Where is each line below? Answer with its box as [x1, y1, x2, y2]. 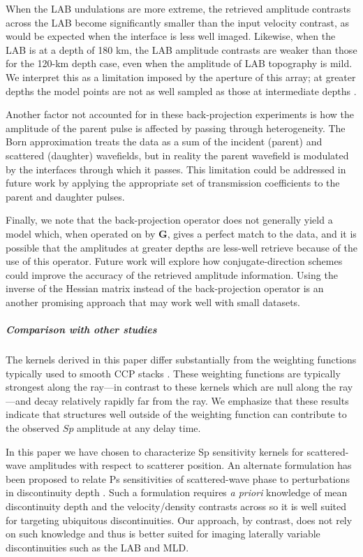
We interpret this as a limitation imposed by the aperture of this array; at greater [6, 69, 356, 84]
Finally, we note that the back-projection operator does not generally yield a [6, 212, 333, 227]
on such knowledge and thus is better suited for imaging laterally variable [6, 526, 320, 541]
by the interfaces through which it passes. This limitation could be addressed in [6, 161, 346, 176]
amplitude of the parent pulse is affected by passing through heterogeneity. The [6, 120, 346, 135]
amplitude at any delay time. [77, 421, 201, 435]
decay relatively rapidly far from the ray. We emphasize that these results [34, 393, 349, 407]
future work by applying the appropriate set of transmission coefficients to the [6, 175, 340, 190]
